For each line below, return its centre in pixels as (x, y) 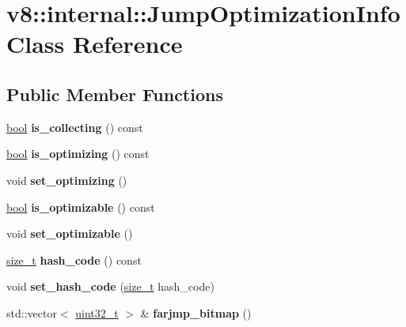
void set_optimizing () (67, 180)
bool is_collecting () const (75, 127)
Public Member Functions (115, 94)
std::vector (32, 312)
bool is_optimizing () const (78, 154)
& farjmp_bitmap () (196, 312)
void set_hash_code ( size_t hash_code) (110, 286)
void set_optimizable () (70, 233)
